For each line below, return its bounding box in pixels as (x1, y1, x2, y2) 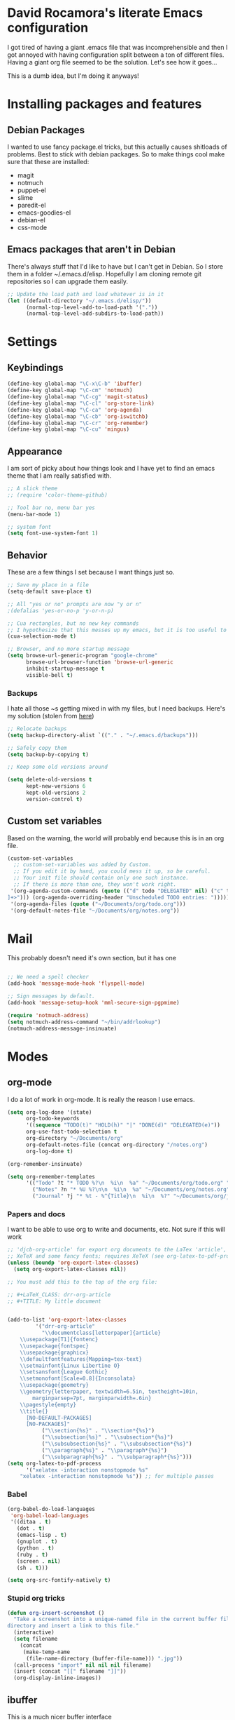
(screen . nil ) (16, 1557, 61, 1565)
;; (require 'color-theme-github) (7, 491, 108, 499)
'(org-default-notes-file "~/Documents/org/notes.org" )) (10, 907, 180, 914)
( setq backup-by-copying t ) (7, 751, 90, 758)
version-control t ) (25, 795, 83, 802)
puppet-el (17, 186, 47, 194)
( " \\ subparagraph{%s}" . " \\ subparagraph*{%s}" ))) (41, 1453, 192, 1460)
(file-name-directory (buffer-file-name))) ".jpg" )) (25, 1655, 183, 1662)
